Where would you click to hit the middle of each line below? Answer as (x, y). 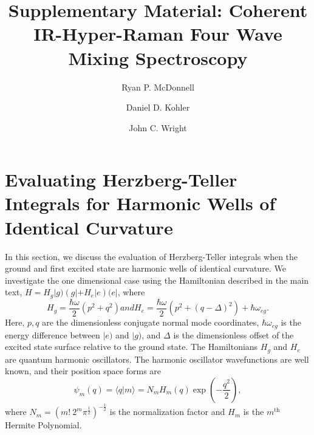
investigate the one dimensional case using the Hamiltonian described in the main (157, 280)
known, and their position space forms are (83, 371)
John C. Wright (158, 127)
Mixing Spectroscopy (158, 57)
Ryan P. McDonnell (158, 87)
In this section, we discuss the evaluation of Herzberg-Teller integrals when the (152, 256)
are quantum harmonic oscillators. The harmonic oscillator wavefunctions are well (157, 359)
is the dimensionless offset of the (234, 334)
